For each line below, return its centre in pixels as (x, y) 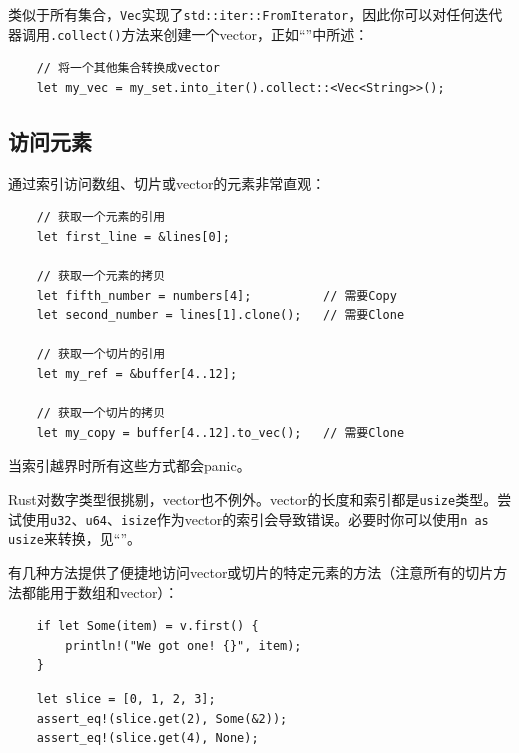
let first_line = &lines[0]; (133, 236)
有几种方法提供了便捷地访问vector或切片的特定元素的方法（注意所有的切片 (251, 571)
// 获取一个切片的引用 (101, 354)
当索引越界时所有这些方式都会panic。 (129, 465)
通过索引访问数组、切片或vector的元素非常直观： (167, 182)
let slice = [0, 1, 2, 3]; (126, 698)
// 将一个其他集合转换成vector (128, 68)
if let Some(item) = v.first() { (147, 626)
